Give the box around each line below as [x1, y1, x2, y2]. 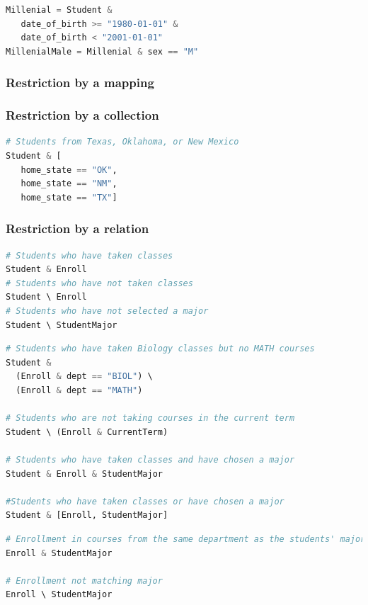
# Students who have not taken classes [6, 278, 193, 288]
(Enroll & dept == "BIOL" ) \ [16, 371, 153, 382]
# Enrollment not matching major [6, 575, 163, 586]
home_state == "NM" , [21, 179, 117, 189]
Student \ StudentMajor [6, 320, 117, 330]
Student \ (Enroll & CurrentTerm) [6, 426, 168, 437]
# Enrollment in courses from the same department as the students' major [6, 533, 366, 544]
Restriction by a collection [6, 106, 159, 124]
